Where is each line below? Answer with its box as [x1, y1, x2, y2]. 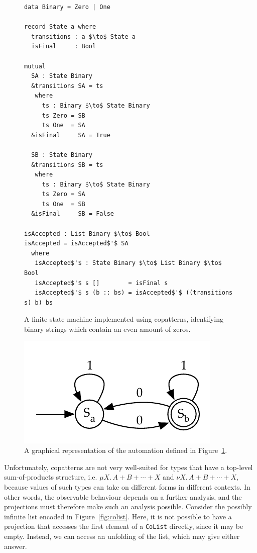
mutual [24, 62, 46, 70]
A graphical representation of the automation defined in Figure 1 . [24, 445, 227, 455]
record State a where [24, 23, 96, 31]
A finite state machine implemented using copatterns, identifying [24, 314, 223, 324]
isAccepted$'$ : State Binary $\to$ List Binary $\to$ [35, 259, 222, 267]
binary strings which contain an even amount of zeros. [24, 324, 191, 334]
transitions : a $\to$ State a [31, 33, 136, 40]
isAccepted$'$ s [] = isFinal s [35, 279, 168, 287]
